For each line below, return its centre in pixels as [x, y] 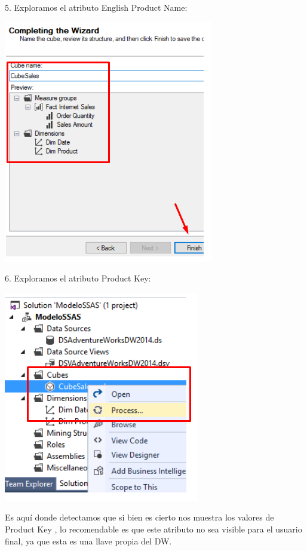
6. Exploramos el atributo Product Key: [78, 278]
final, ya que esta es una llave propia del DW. [88, 541]
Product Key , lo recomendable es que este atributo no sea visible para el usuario [153, 529]
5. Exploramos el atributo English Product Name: [96, 7]
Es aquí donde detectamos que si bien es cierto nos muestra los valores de [139, 517]
